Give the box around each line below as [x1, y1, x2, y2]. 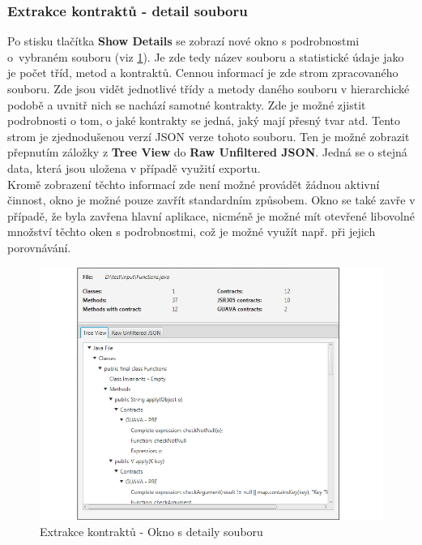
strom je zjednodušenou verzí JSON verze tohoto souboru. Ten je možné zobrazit [7, 127, 410, 144]
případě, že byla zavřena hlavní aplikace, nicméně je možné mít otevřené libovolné [7, 207, 415, 224]
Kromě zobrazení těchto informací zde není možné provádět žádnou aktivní [7, 175, 380, 192]
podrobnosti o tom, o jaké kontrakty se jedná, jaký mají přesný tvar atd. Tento [7, 112, 400, 129]
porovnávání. [7, 238, 71, 255]
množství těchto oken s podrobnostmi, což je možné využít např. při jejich [7, 223, 376, 240]
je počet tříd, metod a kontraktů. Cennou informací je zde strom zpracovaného [7, 64, 399, 81]
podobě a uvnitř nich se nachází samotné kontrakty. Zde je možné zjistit [7, 96, 366, 113]
